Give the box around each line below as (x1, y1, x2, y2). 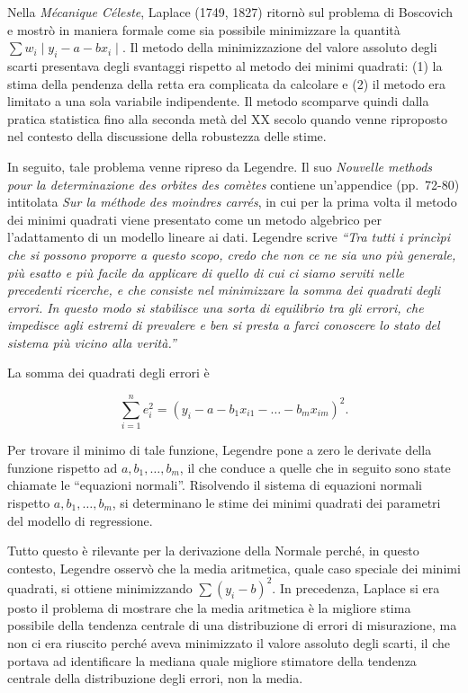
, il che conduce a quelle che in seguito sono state (179, 458, 451, 476)
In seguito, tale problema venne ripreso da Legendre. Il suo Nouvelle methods (7, 156, 433, 175)
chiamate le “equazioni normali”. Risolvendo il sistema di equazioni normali (7, 475, 422, 494)
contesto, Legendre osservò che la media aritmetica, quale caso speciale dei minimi (7, 558, 461, 577)
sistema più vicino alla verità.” (7, 333, 176, 351)
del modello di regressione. (7, 511, 153, 529)
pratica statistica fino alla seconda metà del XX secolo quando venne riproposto (7, 109, 447, 128)
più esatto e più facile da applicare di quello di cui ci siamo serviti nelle (7, 262, 404, 281)
